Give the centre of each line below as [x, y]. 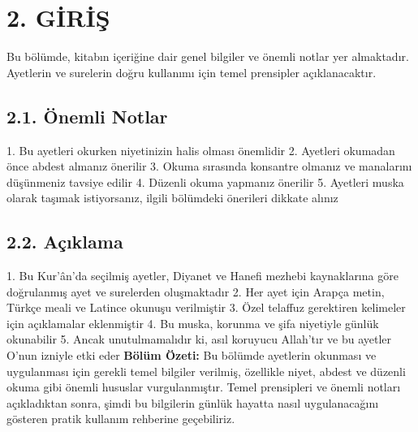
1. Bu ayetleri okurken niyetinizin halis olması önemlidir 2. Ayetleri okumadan [201, 150]
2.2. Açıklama [65, 242]
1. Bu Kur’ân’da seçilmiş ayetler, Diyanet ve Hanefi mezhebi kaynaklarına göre [203, 276]
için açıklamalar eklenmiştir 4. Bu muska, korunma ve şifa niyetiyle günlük [193, 323]
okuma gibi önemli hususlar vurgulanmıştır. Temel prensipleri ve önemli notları [204, 387]
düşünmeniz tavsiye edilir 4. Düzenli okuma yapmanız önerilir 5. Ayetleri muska [205, 181]
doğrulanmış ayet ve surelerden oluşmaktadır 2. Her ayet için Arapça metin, [196, 291]
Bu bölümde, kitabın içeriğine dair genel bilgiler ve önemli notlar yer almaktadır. [208, 56]
